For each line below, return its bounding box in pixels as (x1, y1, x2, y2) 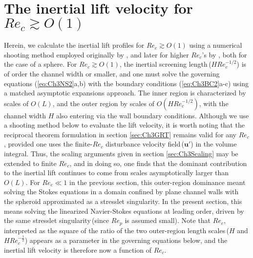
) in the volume (190, 139, 237, 149)
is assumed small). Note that (125, 215, 211, 225)
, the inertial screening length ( (120, 59, 211, 69)
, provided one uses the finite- (4, 139, 93, 149)
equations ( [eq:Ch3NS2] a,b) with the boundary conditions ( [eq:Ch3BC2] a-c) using (4, 78, 249, 88)
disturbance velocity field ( (105, 139, 185, 149)
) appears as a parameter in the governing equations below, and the (24, 235, 228, 245)
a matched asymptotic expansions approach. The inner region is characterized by (4, 88, 246, 98)
